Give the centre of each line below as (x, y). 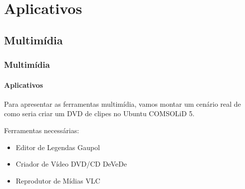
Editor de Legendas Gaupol (58, 147)
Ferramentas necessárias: (42, 130)
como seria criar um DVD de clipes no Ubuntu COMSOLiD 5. (99, 113)
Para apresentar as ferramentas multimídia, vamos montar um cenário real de (122, 103)
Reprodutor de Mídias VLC (58, 180)
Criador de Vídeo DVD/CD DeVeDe (71, 164)
